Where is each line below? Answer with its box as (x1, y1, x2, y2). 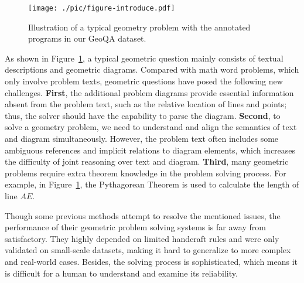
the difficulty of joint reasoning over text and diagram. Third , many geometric (5, 155, 289, 168)
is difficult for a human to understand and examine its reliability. (5, 267, 238, 279)
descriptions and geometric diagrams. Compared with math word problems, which (5, 63, 299, 76)
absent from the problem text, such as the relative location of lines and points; (5, 98, 287, 110)
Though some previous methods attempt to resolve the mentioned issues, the (5, 209, 281, 221)
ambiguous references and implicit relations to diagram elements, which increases (5, 144, 296, 156)
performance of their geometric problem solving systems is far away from (5, 221, 266, 233)
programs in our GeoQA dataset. (28, 32, 146, 45)
